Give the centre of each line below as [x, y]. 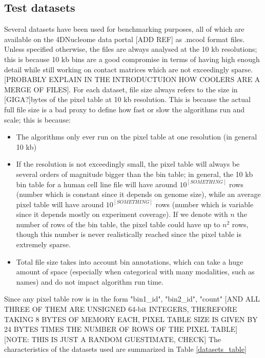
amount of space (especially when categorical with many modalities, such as [135, 272]
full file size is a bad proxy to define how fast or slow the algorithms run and [125, 109]
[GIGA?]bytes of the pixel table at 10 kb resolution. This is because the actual [127, 99]
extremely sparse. [43, 244]
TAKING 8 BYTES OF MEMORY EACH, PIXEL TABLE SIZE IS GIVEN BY [131, 319]
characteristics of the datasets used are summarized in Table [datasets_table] [125, 349]
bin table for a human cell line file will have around [97, 184]
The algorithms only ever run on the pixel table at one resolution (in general [137, 137]
